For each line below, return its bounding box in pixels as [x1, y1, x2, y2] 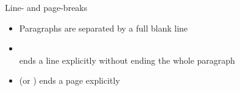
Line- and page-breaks [5, 1, 88, 13]
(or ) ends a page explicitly [19, 74, 120, 87]
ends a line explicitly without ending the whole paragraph [19, 53, 235, 66]
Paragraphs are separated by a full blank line [19, 21, 188, 34]
